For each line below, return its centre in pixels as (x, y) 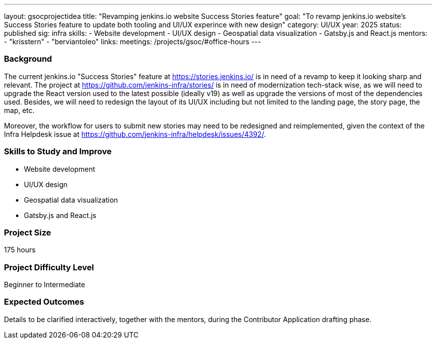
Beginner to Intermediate (45, 285)
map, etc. (19, 110)
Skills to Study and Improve (58, 152)
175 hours (20, 250)
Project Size (28, 232)
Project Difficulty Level (49, 267)
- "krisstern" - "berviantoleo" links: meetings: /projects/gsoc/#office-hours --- (133, 42)
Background (28, 59)
